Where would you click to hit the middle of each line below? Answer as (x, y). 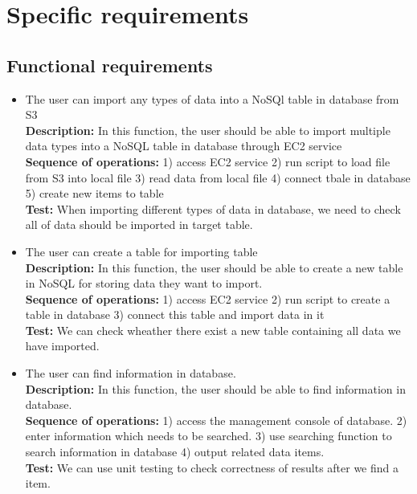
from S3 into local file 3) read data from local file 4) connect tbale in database (218, 177)
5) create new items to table (94, 193)
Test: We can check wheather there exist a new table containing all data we (213, 330)
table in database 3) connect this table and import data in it (175, 314)
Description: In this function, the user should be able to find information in (215, 388)
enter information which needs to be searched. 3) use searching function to (208, 436)
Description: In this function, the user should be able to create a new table (214, 267)
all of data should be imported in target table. (139, 225)
